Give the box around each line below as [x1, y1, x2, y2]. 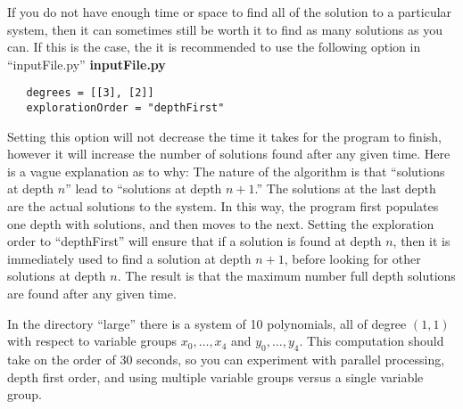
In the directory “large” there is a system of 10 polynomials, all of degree [7, 314, 407, 332]
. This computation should [299, 331, 444, 350]
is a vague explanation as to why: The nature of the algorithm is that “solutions [7, 161, 445, 180]
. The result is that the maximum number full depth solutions [117, 266, 456, 285]
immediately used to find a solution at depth [7, 249, 252, 267]
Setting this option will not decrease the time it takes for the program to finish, [7, 127, 442, 145]
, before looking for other [284, 249, 421, 267]
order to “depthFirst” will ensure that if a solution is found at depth [7, 232, 382, 250]
